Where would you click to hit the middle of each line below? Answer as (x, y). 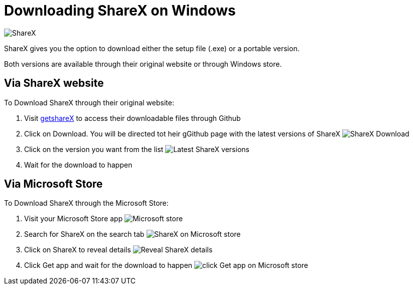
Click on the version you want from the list (94, 149)
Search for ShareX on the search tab (84, 234)
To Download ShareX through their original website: (89, 102)
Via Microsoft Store (53, 184)
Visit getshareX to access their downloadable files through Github (132, 118)
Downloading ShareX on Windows (120, 11)
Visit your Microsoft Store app (74, 219)
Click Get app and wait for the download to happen (108, 265)
